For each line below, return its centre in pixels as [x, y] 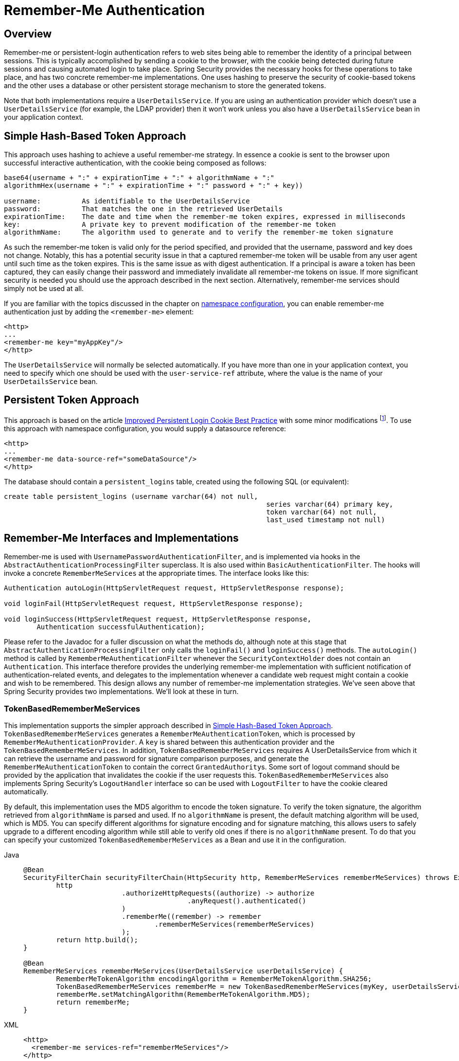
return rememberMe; [93, 1002]
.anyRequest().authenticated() [247, 901]
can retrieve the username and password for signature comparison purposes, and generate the [156, 759]
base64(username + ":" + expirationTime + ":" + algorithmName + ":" [139, 178]
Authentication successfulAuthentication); [121, 627]
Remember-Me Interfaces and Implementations [121, 538]
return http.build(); [97, 940]
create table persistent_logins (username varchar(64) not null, [131, 496]
